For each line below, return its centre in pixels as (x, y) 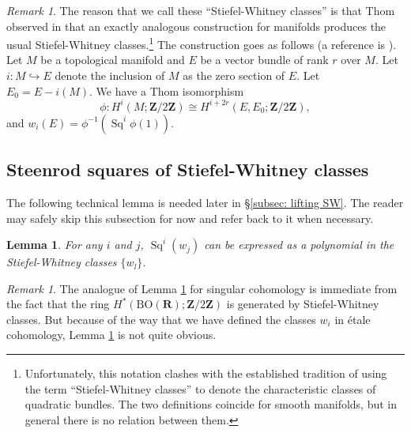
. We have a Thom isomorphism (167, 90)
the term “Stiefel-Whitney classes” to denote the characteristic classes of (200, 388)
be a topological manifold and (113, 60)
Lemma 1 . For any (55, 245)
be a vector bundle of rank (264, 60)
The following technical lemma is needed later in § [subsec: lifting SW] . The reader (205, 202)
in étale (353, 319)
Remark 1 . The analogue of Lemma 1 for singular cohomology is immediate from (202, 288)
